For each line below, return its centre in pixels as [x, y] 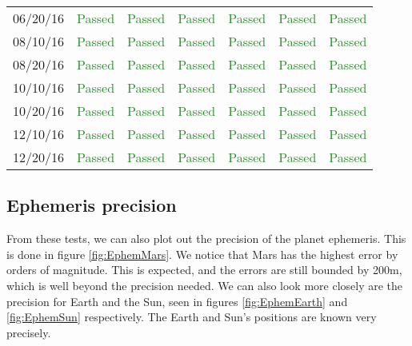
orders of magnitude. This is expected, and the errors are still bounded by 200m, [204, 270]
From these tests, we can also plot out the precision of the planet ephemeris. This [206, 239]
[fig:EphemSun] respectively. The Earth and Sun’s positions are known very [192, 317]
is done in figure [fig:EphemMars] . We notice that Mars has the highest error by [202, 254]
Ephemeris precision [92, 205]
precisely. [29, 332]
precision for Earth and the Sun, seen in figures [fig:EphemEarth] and [177, 301]
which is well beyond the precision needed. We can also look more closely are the [205, 285]
